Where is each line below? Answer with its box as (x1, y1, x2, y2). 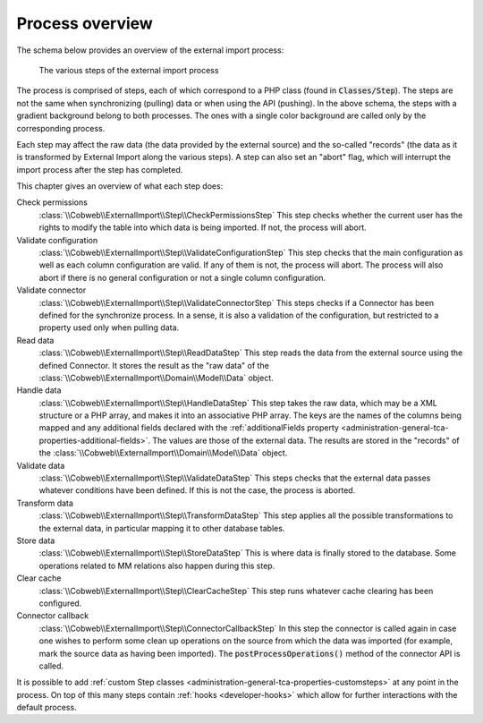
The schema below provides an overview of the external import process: (16, 45, 284, 55)
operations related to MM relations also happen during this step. (38, 560, 275, 571)
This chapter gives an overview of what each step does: (16, 181, 224, 191)
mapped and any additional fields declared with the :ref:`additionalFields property (38, 422, 340, 433)
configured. (38, 598, 82, 608)
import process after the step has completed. (16, 164, 183, 174)
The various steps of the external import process (38, 64, 219, 75)
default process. (16, 702, 77, 713)
